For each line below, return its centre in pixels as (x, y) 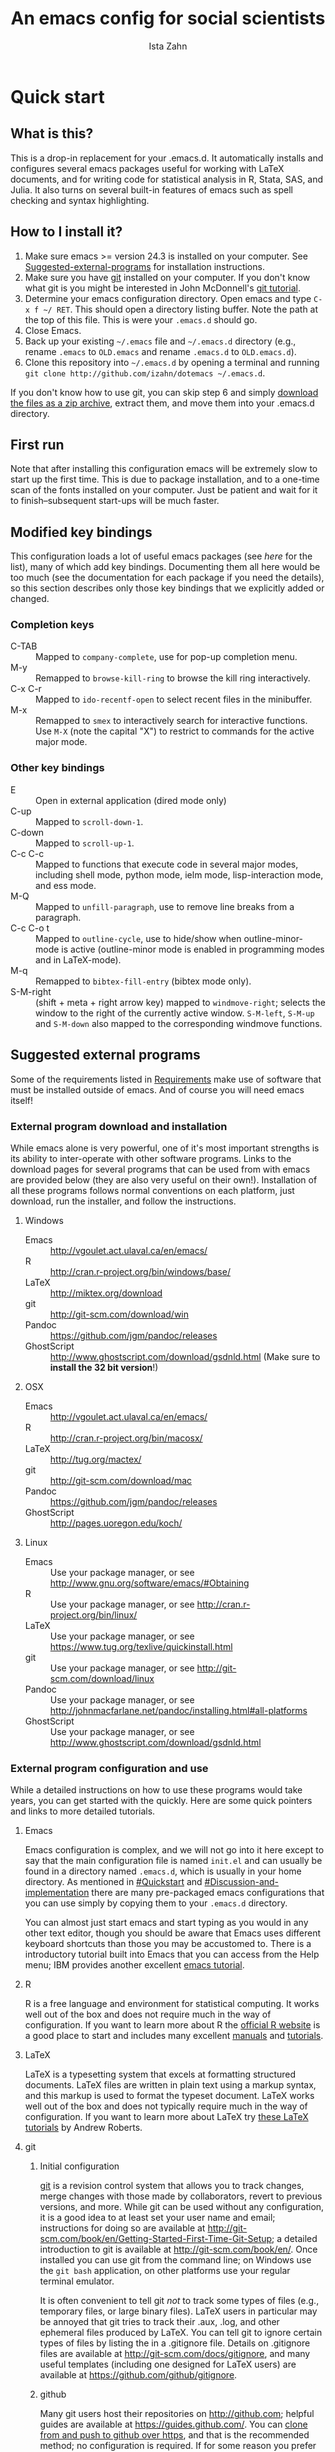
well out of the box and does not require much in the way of (148, 2014)
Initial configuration (79, 2166)
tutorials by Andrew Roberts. (83, 2128)
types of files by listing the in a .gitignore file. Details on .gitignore (175, 2343)
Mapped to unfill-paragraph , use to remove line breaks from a (165, 906)
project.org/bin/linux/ (93, 1614)
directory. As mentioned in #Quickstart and (113, 1882)
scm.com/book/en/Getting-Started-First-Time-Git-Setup (156, 2239)
